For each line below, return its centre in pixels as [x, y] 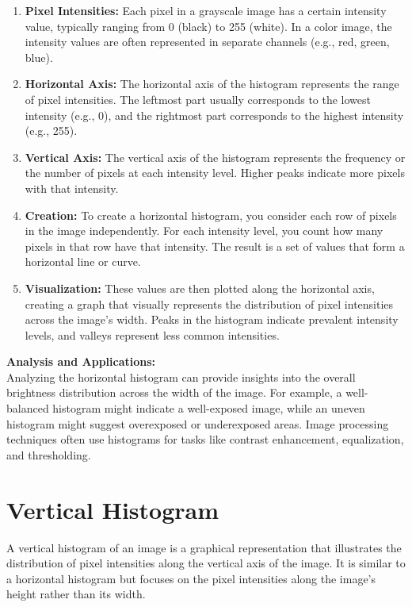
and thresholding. [49, 454]
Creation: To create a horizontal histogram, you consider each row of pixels [211, 215]
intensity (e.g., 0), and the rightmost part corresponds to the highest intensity [214, 115]
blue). [39, 57]
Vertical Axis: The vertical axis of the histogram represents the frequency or [215, 157]
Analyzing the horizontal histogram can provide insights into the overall [181, 376]
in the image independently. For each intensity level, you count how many [204, 231]
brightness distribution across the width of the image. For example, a [174, 392]
